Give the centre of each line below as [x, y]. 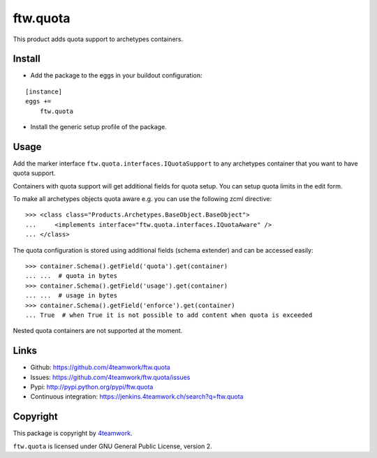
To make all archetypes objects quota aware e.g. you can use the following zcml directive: [142, 199]
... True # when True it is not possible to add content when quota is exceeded [169, 315]
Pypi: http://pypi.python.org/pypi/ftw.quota [92, 387]
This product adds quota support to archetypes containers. [98, 39]
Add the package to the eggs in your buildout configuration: [116, 75]
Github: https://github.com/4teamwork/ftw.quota [100, 367]
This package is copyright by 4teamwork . [73, 434]
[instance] [44, 91]
